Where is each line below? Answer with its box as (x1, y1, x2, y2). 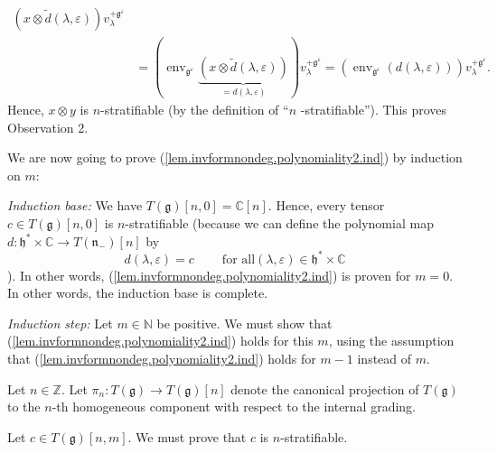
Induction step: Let (7, 313, 113, 332)
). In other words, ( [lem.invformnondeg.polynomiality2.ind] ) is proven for (7, 265, 411, 284)
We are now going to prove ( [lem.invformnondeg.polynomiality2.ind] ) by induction (7, 148, 463, 167)
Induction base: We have (7, 196, 143, 215)
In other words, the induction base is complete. (7, 283, 268, 302)
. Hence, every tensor (267, 196, 385, 215)
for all (221, 253, 256, 266)
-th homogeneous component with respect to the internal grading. (52, 397, 417, 416)
